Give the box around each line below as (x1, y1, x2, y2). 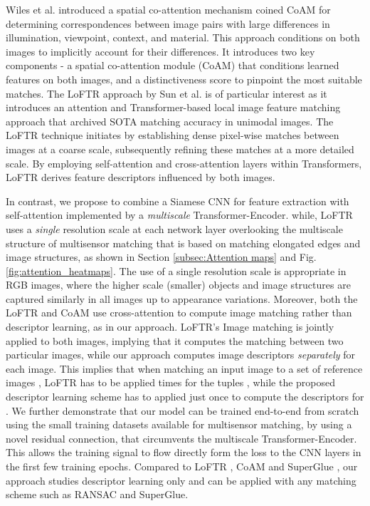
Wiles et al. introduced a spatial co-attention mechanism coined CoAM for (6, 2, 331, 16)
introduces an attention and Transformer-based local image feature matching (6, 100, 341, 115)
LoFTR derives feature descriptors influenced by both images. (6, 170, 275, 185)
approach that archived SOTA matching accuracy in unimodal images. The (6, 113, 334, 128)
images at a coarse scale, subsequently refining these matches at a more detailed (6, 141, 354, 156)
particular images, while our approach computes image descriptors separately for (6, 347, 356, 362)
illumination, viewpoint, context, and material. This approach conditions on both (6, 30, 360, 45)
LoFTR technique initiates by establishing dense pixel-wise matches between (6, 128, 339, 143)
